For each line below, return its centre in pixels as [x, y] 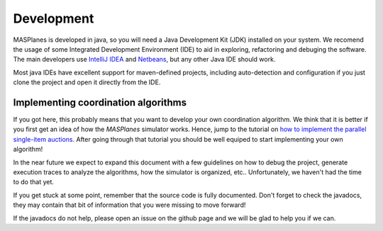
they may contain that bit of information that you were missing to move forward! [129, 205]
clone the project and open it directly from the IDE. [87, 82]
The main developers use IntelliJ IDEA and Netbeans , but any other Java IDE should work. [144, 60]
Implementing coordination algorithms [100, 102]
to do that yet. [34, 182]
